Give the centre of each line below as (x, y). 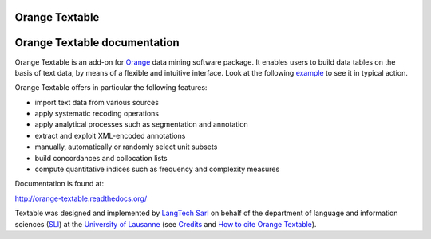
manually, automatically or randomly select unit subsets (126, 147)
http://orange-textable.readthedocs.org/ (81, 198)
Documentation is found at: (59, 184)
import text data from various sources (97, 102)
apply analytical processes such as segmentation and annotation (142, 124)
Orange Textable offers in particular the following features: (111, 88)
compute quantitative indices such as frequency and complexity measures (157, 169)
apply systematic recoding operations (97, 114)
